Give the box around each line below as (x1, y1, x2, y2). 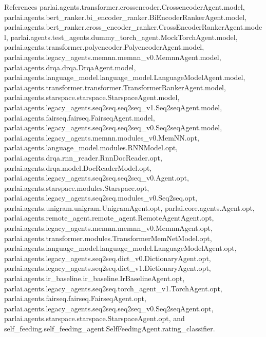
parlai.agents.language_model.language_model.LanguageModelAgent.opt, (4, 243, 237, 253)
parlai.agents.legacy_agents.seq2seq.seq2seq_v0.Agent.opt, (4, 172, 189, 183)
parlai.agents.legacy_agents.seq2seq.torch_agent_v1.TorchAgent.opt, (4, 283, 222, 293)
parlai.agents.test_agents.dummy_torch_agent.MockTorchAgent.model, (10, 31, 238, 42)
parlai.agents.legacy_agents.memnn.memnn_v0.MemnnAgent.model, (4, 51, 221, 62)
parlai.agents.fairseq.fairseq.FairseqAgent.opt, (4, 293, 146, 304)
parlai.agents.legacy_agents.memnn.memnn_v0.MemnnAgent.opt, (4, 223, 213, 233)
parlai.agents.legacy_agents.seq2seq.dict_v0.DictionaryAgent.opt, (4, 252, 211, 263)
